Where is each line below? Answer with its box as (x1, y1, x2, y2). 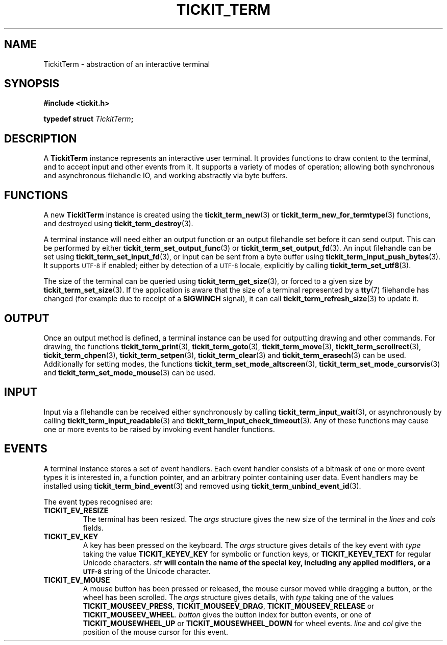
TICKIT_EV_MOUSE (43, 575, 110, 584)
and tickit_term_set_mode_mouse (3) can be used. (43, 368, 215, 377)
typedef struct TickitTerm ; (43, 114, 134, 124)
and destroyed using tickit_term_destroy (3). (43, 219, 193, 228)
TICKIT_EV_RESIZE (43, 506, 109, 515)
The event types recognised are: (43, 497, 153, 506)
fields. (83, 523, 104, 532)
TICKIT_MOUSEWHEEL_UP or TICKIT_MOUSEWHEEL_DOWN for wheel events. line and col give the (83, 618, 422, 628)
